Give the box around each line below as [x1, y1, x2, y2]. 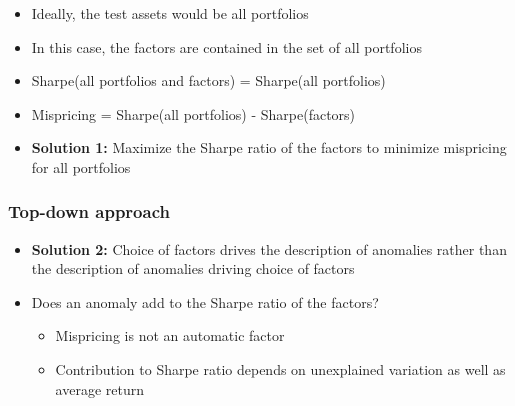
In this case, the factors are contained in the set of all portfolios [31, 36, 422, 57]
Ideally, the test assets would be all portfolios [31, 2, 309, 23]
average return [55, 378, 144, 399]
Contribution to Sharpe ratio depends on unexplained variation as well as [55, 359, 506, 380]
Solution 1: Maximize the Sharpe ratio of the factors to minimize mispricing [31, 137, 507, 158]
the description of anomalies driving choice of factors [31, 258, 355, 279]
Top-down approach [8, 199, 170, 224]
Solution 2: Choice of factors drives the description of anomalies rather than [31, 238, 507, 259]
